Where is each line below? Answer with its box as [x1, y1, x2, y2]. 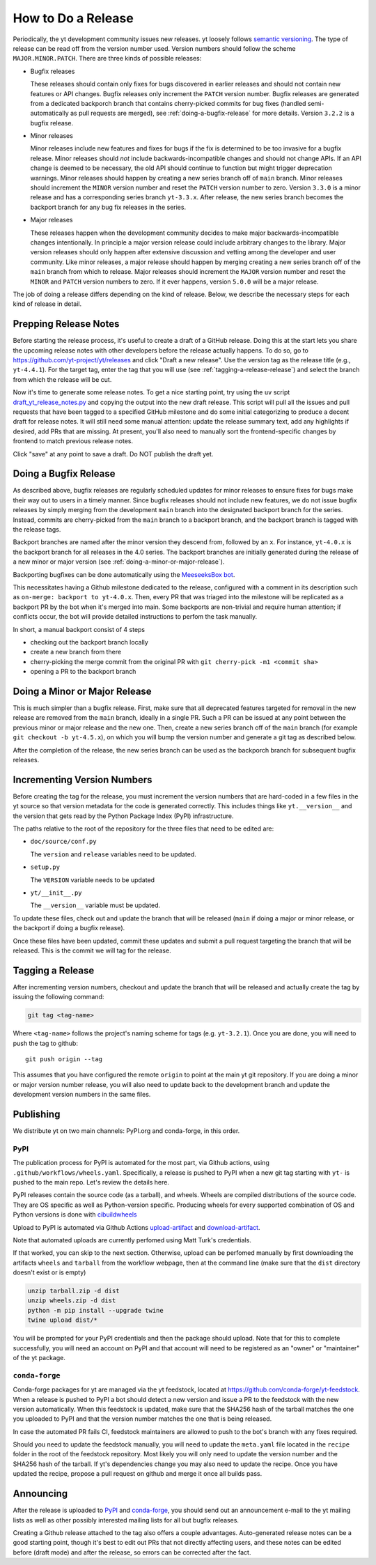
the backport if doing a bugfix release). [13, 924, 125, 932]
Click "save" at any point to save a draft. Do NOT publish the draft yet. [13, 449, 214, 458]
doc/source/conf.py [30, 838, 97, 846]
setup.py [30, 863, 61, 871]
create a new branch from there [30, 648, 122, 656]
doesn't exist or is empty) [13, 1268, 86, 1277]
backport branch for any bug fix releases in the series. [30, 203, 187, 211]
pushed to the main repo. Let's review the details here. [13, 1178, 170, 1186]
